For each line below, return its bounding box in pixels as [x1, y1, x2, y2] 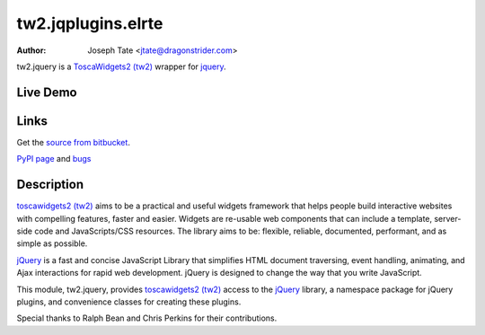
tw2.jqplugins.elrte [16, 13, 163, 33]
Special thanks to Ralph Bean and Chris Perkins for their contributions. [16, 313, 278, 323]
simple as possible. [16, 238, 88, 249]
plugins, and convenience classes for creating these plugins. [16, 296, 242, 307]
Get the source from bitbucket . [16, 137, 130, 147]
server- [434, 213, 462, 224]
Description [16, 177, 84, 192]
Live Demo [16, 84, 77, 100]
